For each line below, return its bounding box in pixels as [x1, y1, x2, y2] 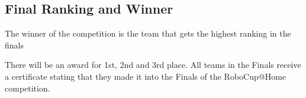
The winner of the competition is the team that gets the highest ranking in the [5, 27, 291, 40]
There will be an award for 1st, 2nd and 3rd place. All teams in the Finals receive [5, 58, 301, 71]
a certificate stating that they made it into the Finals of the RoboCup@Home [5, 70, 286, 82]
